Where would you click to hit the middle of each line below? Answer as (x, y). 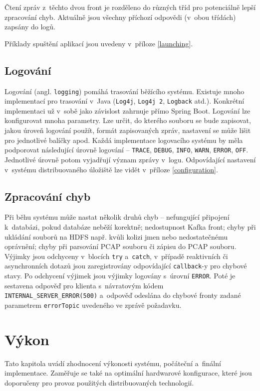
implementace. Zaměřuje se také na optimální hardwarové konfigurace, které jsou (128, 373)
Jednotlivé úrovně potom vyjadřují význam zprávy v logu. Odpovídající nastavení (130, 159)
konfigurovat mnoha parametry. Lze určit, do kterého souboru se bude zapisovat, (128, 120)
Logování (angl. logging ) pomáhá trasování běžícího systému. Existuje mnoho (125, 91)
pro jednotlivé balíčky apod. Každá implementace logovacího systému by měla (124, 140)
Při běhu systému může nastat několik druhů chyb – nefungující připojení (117, 217)
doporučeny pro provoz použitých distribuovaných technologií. (99, 382)
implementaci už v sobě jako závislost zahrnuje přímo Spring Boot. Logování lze (128, 110)
